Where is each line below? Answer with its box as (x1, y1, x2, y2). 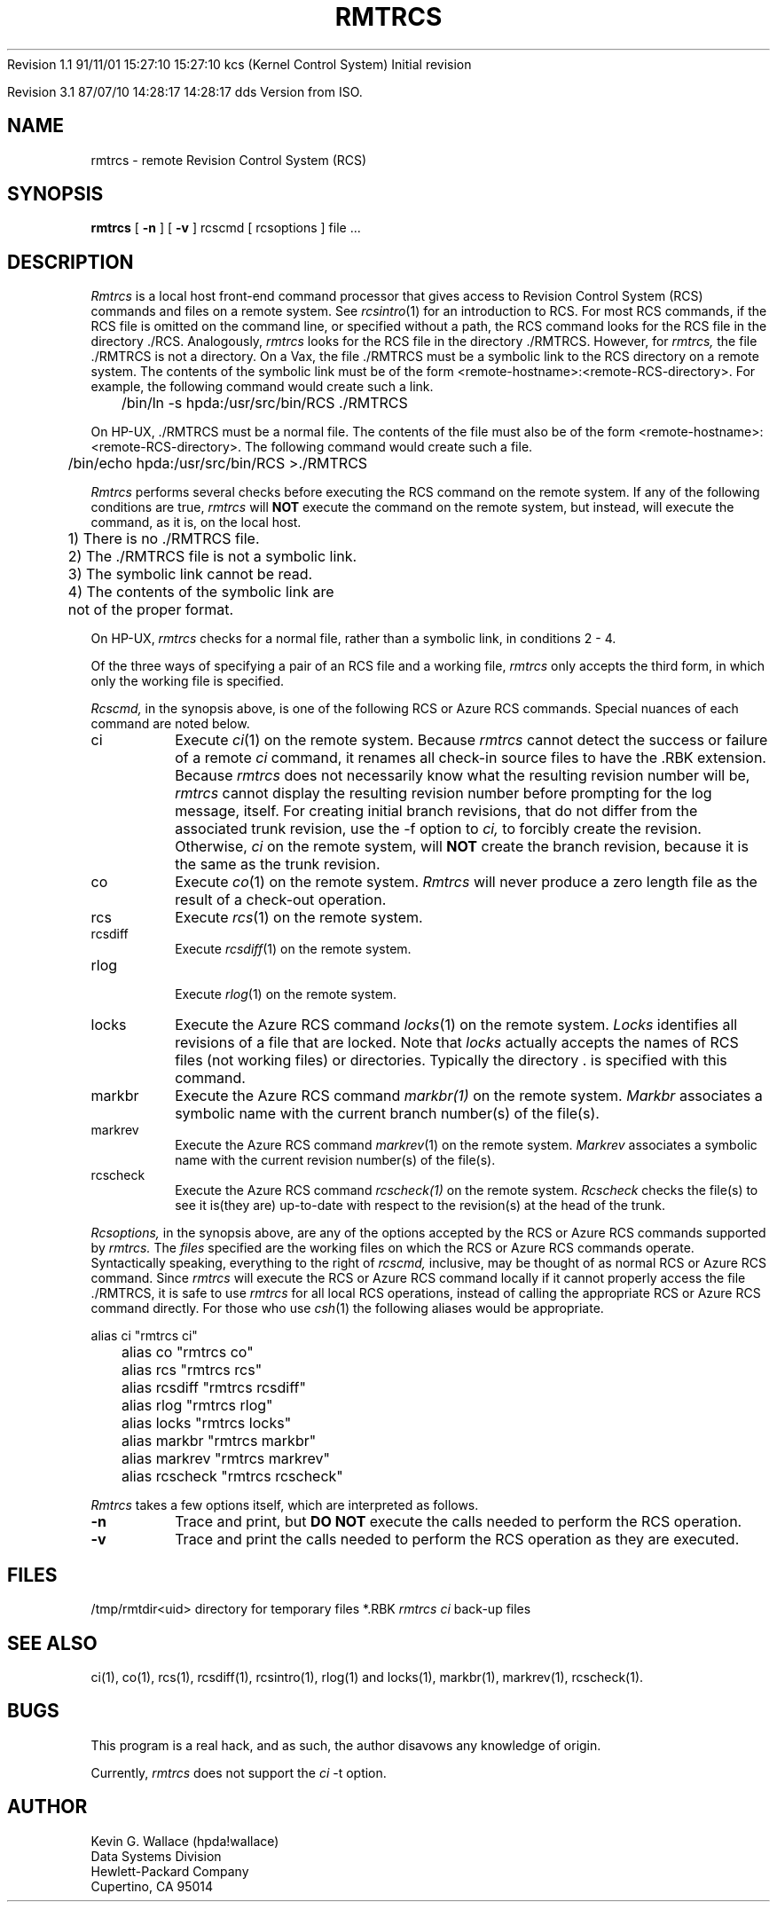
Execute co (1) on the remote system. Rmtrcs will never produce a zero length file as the (175, 873, 757, 892)
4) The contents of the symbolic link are (67, 583, 334, 601)
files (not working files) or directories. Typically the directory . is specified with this (175, 1051, 727, 1070)
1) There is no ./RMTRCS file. (67, 530, 260, 548)
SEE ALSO (7, 1631, 98, 1654)
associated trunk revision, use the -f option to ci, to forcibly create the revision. (175, 820, 702, 838)
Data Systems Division (90, 1848, 222, 1864)
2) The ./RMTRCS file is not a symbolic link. (67, 547, 357, 566)
